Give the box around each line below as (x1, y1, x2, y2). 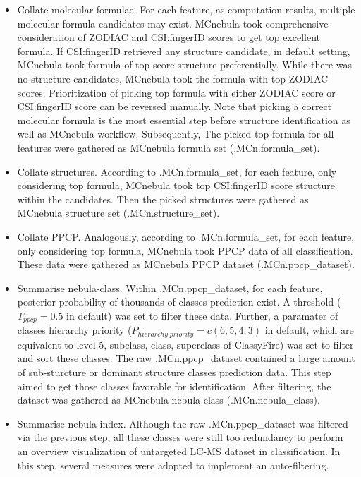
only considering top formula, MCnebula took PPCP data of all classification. (17, 243, 353, 258)
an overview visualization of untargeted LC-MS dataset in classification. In (17, 443, 341, 458)
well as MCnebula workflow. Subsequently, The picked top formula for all (17, 126, 334, 141)
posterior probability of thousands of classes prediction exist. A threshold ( (17, 294, 341, 309)
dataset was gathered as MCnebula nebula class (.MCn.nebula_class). (17, 392, 320, 407)
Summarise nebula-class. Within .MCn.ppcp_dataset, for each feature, (17, 280, 323, 295)
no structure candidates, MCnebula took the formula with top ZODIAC (17, 71, 329, 85)
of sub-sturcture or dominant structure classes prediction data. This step (17, 364, 331, 379)
